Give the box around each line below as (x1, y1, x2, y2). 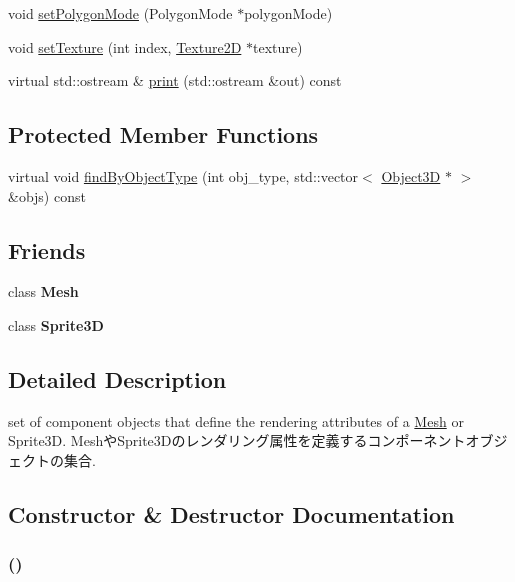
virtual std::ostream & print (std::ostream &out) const (8, 70, 342, 91)
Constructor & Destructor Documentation (8, 498, 455, 529)
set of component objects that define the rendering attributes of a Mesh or (8, 410, 464, 431)
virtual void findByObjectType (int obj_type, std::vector (8, 165, 359, 186)
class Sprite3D (8, 314, 104, 335)
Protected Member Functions (8, 119, 319, 150)
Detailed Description (8, 363, 227, 394)
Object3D (381, 165, 441, 186)
